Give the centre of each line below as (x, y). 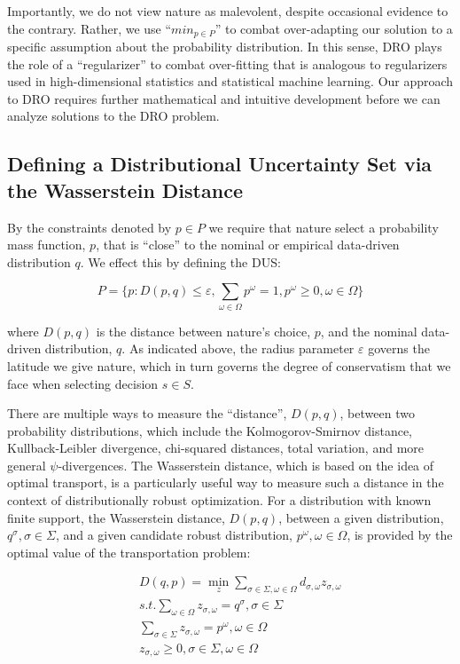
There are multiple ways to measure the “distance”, (147, 413)
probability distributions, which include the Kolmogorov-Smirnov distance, (210, 430)
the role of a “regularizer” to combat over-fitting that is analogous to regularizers (227, 63)
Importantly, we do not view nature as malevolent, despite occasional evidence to (228, 11)
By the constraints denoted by (90, 227)
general (27, 465)
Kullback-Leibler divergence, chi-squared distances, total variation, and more (216, 448)
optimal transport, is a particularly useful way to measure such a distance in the (226, 482)
